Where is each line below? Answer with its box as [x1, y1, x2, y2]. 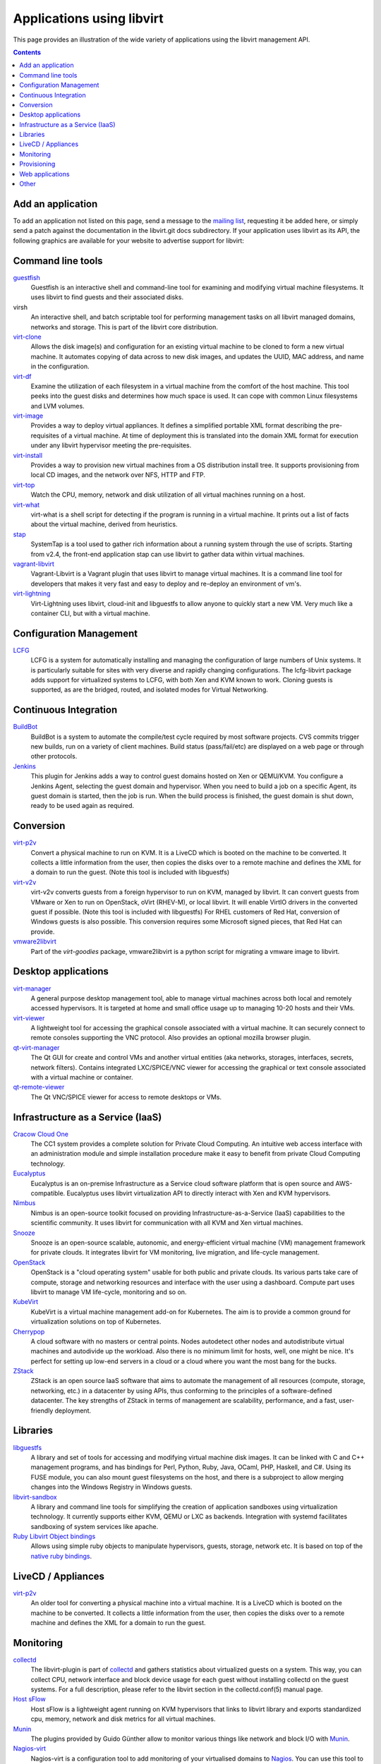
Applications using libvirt [13, 11, 164, 26]
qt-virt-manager [13, 1043, 60, 1051]
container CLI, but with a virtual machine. [30, 609, 150, 617]
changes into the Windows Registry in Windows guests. [30, 1482, 193, 1492]
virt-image [13, 411, 44, 420]
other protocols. [30, 752, 78, 761]
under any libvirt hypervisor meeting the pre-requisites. [30, 441, 192, 449]
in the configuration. [30, 362, 90, 370]
